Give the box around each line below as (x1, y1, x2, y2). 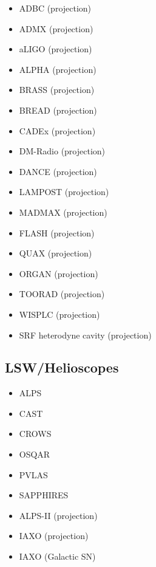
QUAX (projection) (19, 247, 92, 259)
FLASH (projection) (19, 226, 95, 239)
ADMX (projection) (19, 22, 93, 35)
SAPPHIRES (19, 489, 69, 501)
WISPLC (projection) (19, 308, 100, 320)
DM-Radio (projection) (19, 145, 106, 157)
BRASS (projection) (19, 83, 95, 96)
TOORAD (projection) (19, 287, 105, 300)
